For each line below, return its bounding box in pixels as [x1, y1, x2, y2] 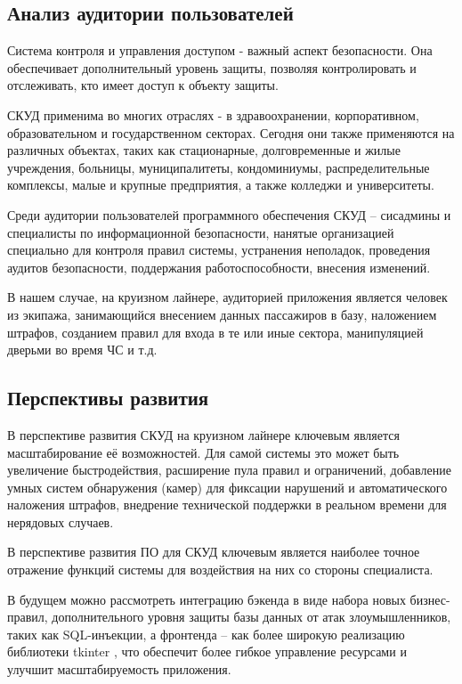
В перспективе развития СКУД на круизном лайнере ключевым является [7, 425, 400, 444]
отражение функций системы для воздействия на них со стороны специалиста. [7, 560, 434, 579]
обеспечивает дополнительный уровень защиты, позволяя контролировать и [7, 58, 417, 77]
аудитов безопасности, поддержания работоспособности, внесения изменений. [7, 257, 431, 276]
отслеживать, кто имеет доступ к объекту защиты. [7, 76, 279, 94]
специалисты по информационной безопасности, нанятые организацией [7, 223, 394, 241]
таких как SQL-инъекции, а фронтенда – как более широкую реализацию [7, 624, 405, 643]
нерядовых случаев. [7, 512, 114, 531]
